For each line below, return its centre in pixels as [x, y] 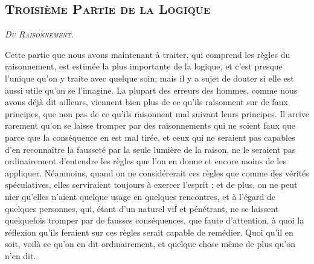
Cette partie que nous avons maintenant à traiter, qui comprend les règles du [148, 54]
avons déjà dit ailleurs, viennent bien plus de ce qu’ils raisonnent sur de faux [146, 102]
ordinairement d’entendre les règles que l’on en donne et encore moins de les [146, 161]
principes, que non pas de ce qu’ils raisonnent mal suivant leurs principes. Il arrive [157, 113]
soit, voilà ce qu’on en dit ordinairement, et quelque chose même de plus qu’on [150, 244]
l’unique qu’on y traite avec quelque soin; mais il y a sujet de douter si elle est [149, 78]
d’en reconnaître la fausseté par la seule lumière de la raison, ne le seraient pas [150, 149]
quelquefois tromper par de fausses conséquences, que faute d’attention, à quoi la [155, 220]
